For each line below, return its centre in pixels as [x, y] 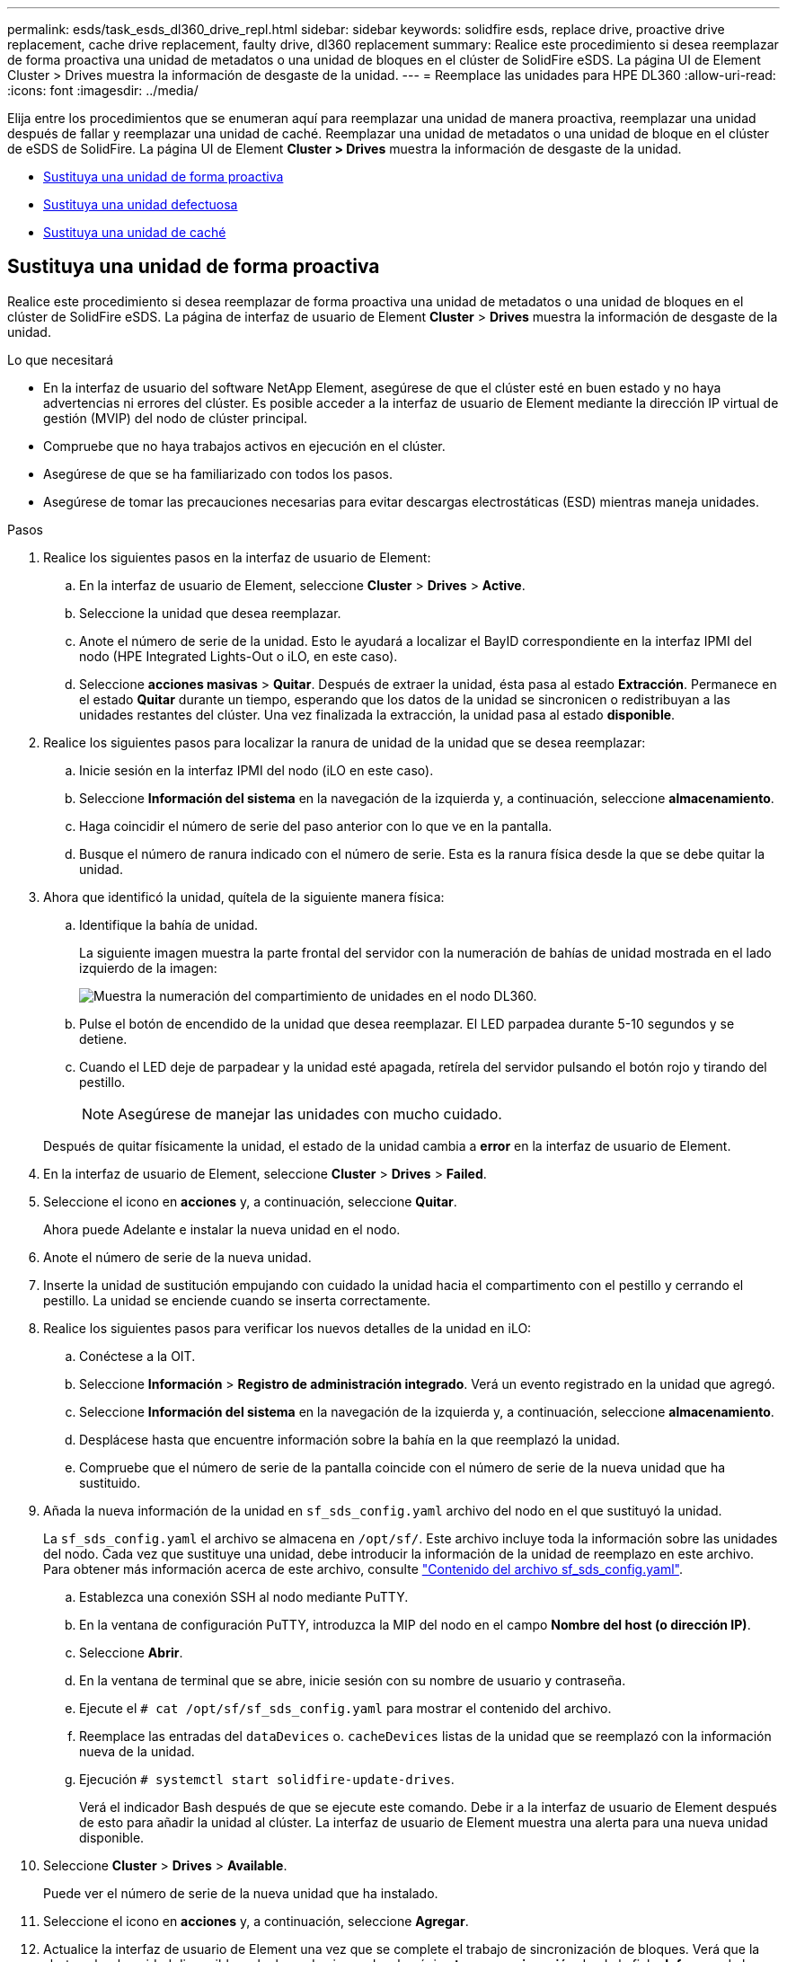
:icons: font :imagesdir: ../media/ [103, 90]
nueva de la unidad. [137, 1751]
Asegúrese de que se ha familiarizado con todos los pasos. [218, 473]
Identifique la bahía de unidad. [169, 924]
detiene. [103, 1038]
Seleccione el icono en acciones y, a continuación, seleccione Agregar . [256, 1921]
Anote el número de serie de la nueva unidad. [177, 1257]
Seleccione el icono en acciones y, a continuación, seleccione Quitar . [250, 1201]
